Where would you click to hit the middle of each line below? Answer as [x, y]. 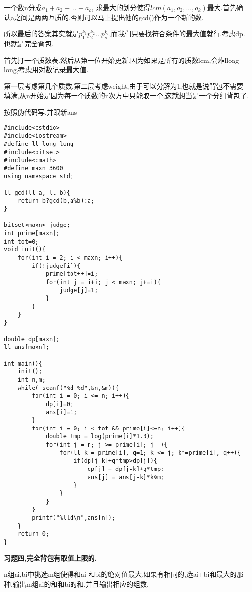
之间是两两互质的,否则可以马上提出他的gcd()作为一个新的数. [109, 17]
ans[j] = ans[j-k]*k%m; [126, 477]
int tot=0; [21, 241]
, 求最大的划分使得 [121, 7]
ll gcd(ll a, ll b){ [37, 193]
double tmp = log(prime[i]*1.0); [99, 437]
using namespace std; [39, 176]
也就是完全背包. [29, 43]
